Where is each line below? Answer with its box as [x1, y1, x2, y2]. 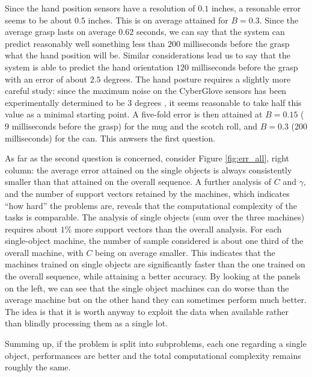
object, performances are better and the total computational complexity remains [5, 349, 301, 361]
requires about [5, 222, 58, 235]
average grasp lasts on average [5, 25, 116, 38]
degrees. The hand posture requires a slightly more [103, 72, 291, 85]
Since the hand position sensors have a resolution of [5, 2, 195, 14]
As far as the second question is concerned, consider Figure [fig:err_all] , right [5, 152, 290, 164]
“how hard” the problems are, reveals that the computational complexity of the [5, 199, 298, 211]
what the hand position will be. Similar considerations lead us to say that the [5, 49, 290, 61]
